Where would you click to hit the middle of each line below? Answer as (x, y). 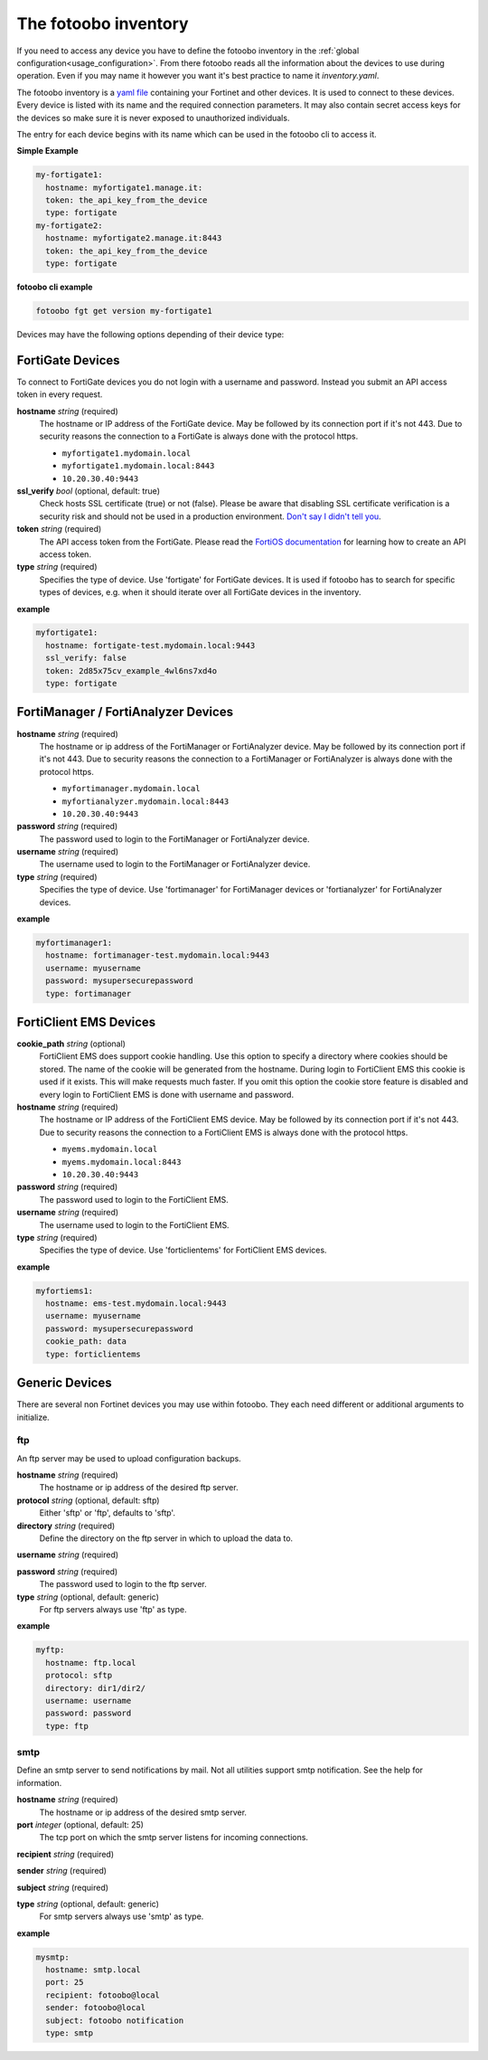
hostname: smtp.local (94, 1970)
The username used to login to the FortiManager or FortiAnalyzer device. (175, 865)
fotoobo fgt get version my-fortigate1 (124, 311)
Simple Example (47, 151)
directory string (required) (66, 1526)
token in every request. (60, 394)
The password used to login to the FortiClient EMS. (134, 1199)
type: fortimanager (89, 993)
